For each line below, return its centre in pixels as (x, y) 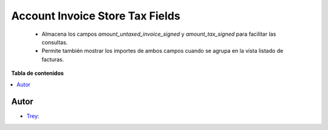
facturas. (53, 59)
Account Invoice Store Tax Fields (96, 16)
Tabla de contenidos (37, 74)
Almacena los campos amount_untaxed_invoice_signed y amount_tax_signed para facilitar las (159, 34)
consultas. (55, 42)
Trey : (33, 116)
